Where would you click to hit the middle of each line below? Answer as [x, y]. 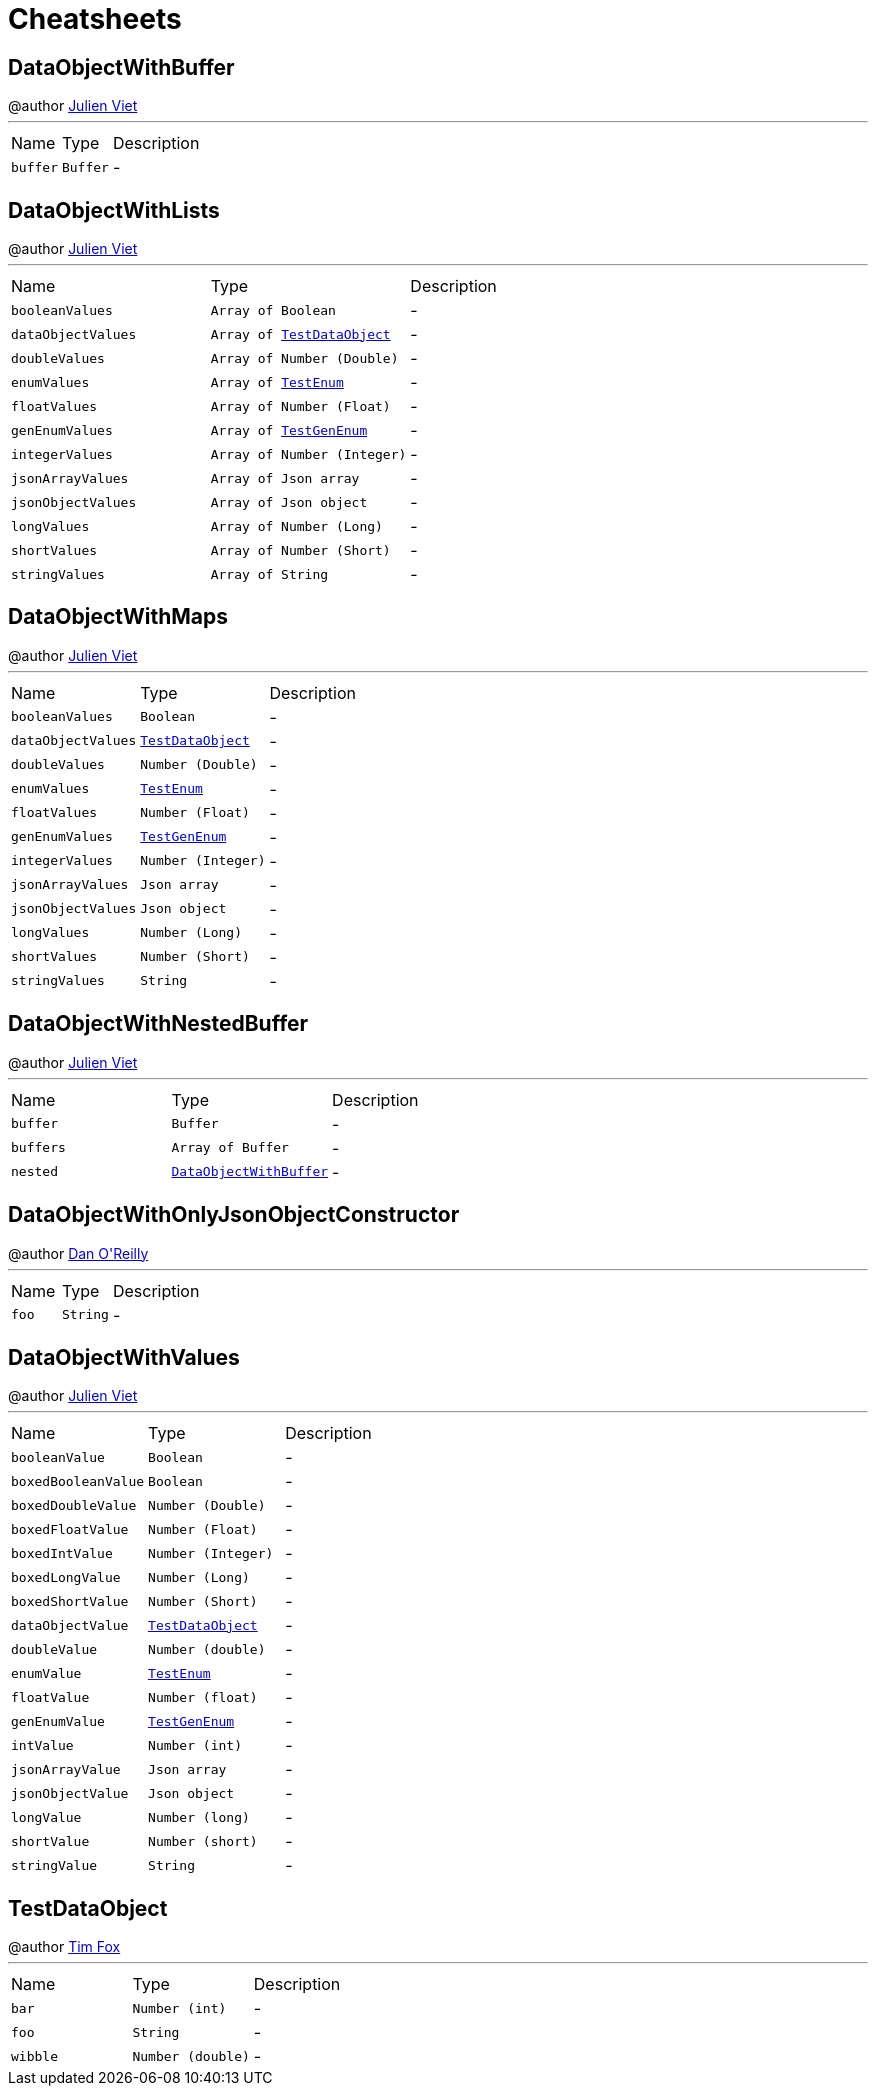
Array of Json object [289, 502]
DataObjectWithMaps [118, 617]
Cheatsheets [95, 19]
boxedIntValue [62, 1553]
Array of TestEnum [277, 382]
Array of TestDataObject [300, 334]
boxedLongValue [66, 1577]
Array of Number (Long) [296, 526]
